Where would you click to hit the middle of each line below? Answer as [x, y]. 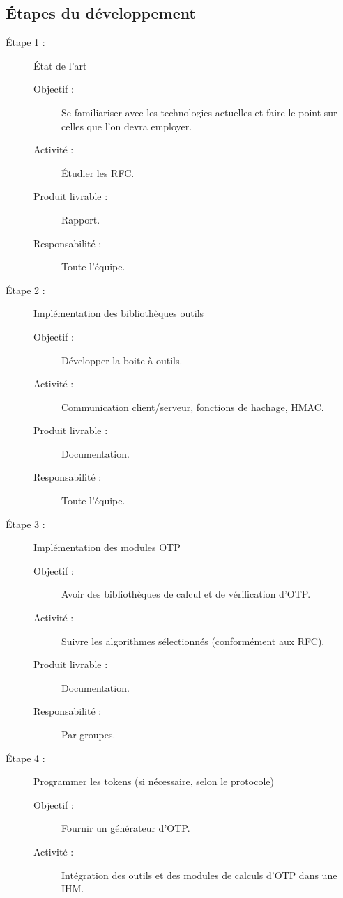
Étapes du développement [101, 13]
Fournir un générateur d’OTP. [126, 828]
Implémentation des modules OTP [107, 547]
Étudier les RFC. [98, 172]
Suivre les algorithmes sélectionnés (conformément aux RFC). [193, 641]
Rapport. [81, 219]
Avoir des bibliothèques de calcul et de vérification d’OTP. [186, 594]
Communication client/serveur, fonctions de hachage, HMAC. [193, 407]
